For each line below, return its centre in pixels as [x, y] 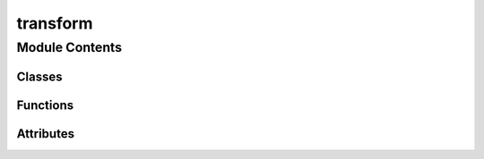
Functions [45, 105]
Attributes [46, 134]
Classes [39, 76]
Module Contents [69, 47]
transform [55, 23]
